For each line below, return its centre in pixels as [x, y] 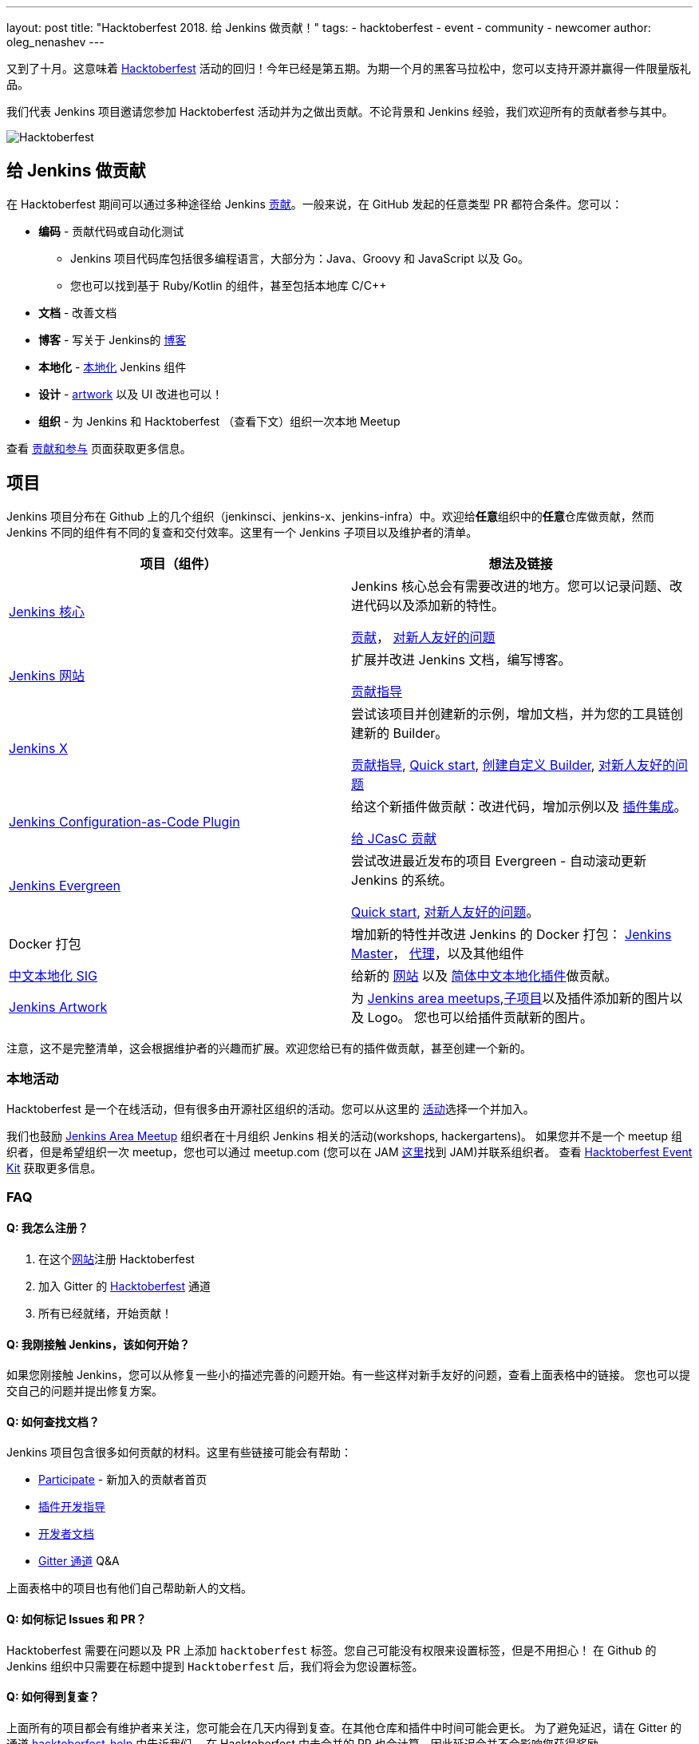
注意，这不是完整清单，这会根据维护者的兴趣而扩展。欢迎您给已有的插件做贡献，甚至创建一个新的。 [269, 1048]
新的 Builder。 [406, 733]
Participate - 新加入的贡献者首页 [123, 1480]
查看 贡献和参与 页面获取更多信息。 [99, 448]
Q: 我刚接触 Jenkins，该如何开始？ [98, 1344]
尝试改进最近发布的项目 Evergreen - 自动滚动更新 [499, 860]
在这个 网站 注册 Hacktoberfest [116, 1259]
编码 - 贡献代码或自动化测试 [111, 231]
